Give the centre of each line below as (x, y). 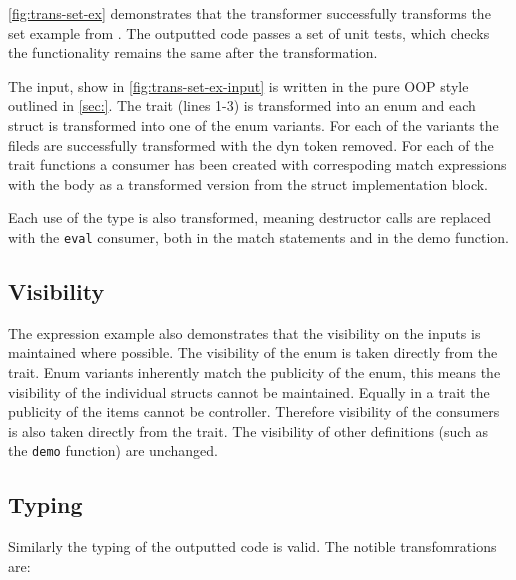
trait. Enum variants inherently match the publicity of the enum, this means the (254, 371)
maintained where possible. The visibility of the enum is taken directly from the (253, 352)
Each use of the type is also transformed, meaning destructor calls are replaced (250, 217)
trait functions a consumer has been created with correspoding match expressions (257, 164)
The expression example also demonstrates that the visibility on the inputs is (244, 332)
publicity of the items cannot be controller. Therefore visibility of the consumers (254, 411)
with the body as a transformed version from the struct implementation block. (248, 183)
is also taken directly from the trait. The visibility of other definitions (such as (248, 430)
